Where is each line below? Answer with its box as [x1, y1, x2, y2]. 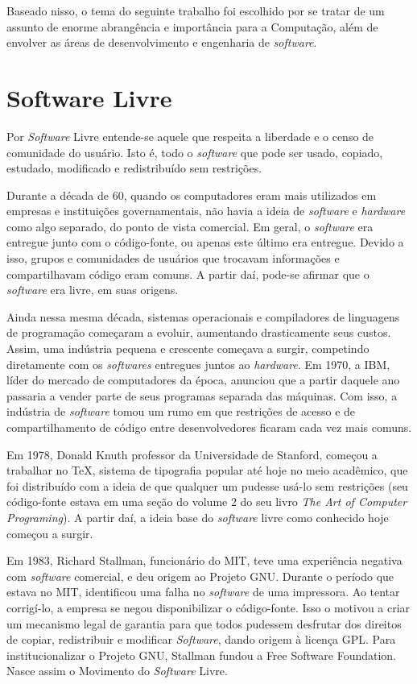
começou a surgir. [6, 524, 93, 541]
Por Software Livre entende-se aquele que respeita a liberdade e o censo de [6, 127, 374, 144]
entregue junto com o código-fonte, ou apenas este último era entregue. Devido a [6, 234, 404, 251]
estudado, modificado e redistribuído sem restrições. [6, 160, 262, 176]
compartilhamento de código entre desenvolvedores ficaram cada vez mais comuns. [6, 419, 412, 435]
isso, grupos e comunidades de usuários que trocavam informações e [6, 250, 340, 267]
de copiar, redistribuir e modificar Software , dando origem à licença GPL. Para [6, 631, 396, 648]
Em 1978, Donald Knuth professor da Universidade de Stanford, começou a [6, 446, 378, 462]
